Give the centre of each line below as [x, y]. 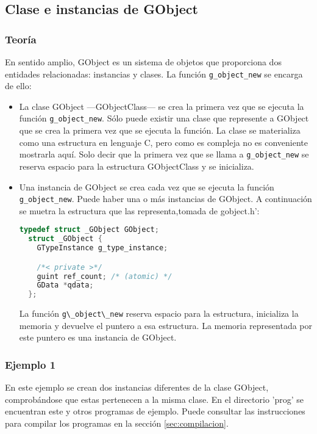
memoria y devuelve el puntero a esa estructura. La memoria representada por [166, 325]
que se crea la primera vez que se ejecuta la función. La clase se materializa [160, 130]
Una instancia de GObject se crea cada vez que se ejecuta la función [147, 186]
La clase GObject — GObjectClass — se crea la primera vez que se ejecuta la [162, 106]
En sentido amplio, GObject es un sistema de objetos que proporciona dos [143, 62]
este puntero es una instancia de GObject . [98, 337]
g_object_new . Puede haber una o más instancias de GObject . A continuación [166, 199]
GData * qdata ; [65, 285]
